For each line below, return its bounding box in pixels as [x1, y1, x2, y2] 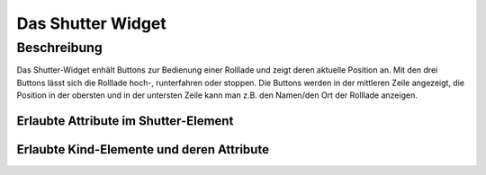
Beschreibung [16, 39, 103, 56]
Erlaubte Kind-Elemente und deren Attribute [16, 142, 270, 157]
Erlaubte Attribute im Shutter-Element [16, 113, 234, 128]
